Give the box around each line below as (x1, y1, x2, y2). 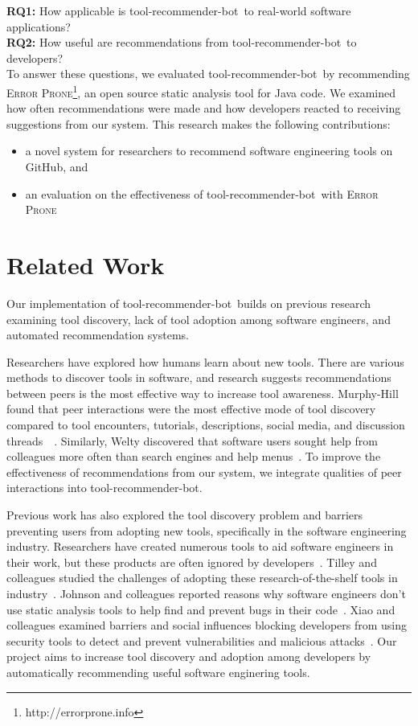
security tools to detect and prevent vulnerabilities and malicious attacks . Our (6, 632, 397, 649)
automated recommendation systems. (6, 326, 189, 343)
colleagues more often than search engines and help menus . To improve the (6, 448, 381, 465)
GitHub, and (25, 158, 88, 174)
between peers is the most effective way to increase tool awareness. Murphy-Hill (6, 384, 399, 401)
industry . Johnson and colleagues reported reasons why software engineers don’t (6, 585, 406, 601)
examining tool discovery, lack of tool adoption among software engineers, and (6, 310, 391, 327)
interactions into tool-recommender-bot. (6, 479, 203, 496)
